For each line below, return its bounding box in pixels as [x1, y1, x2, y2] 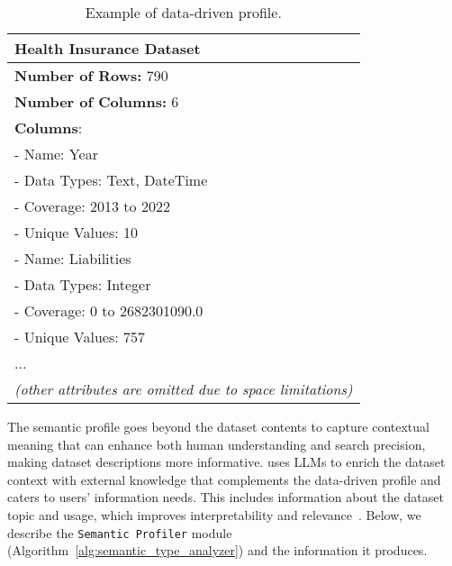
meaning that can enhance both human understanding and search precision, [7, 434, 426, 453]
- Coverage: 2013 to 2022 [14, 196, 170, 216]
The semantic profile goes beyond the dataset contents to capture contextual [7, 417, 429, 435]
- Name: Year [14, 143, 98, 164]
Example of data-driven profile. [85, 2, 282, 23]
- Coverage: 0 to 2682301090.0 [14, 300, 203, 321]
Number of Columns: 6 [14, 91, 179, 112]
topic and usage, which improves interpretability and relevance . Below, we [7, 505, 421, 524]
